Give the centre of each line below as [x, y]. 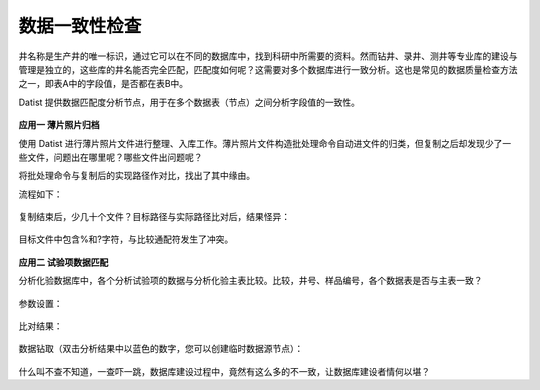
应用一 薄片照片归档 [59, 125]
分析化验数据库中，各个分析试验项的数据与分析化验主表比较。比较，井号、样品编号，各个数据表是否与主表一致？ [250, 281]
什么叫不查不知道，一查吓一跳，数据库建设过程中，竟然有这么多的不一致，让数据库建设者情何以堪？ [224, 371]
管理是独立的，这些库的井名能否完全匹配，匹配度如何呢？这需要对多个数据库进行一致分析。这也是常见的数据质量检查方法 [268, 69]
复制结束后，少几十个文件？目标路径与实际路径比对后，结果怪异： [154, 217]
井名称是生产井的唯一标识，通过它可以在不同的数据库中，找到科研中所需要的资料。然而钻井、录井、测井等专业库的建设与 [268, 56]
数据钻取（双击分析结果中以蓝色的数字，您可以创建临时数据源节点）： [161, 349]
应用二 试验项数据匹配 [63, 262]
